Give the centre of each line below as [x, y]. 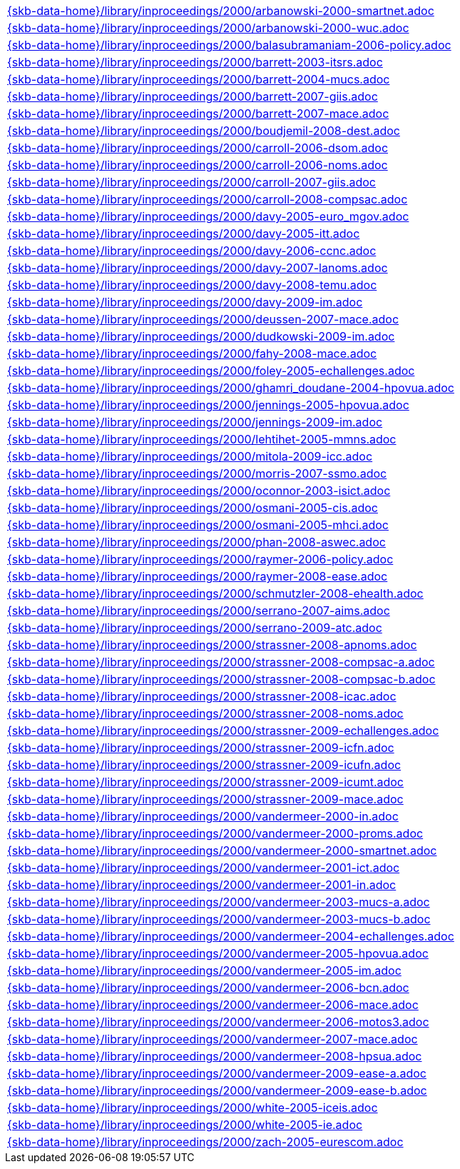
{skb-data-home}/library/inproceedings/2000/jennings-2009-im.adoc [195, 422]
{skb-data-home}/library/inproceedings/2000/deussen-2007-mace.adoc [203, 319]
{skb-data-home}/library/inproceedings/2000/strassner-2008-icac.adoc [202, 696]
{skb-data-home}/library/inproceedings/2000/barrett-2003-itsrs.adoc [195, 62]
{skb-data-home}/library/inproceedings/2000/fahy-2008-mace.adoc [192, 353]
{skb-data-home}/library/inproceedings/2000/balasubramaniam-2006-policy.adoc [229, 45]
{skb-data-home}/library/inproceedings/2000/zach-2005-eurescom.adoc [205, 1142]
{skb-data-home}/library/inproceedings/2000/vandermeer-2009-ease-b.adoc [217, 1090]
